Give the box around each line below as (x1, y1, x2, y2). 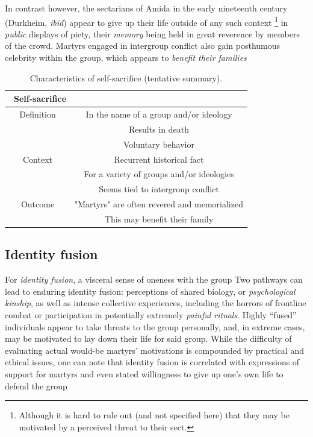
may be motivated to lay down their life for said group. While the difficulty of (5, 332, 292, 345)
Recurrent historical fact (114, 152, 204, 165)
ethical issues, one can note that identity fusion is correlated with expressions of (5, 356, 300, 368)
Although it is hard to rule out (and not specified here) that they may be (19, 409, 290, 421)
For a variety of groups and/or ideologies (84, 168, 234, 180)
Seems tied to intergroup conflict (99, 183, 219, 195)
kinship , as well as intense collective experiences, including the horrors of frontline (5, 297, 306, 309)
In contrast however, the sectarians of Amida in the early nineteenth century (5, 2, 288, 14)
